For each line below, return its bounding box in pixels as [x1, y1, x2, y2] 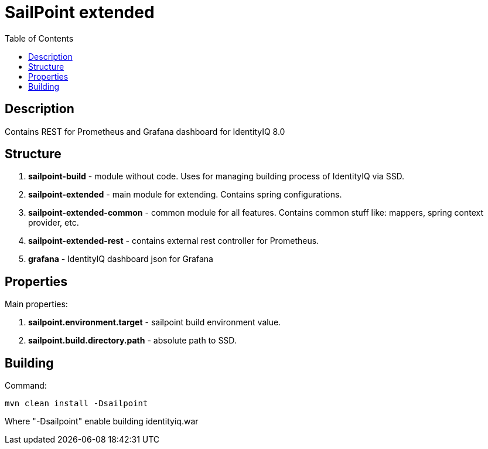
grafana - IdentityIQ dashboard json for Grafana [28, 254, 213, 264]
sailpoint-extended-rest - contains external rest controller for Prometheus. [28, 236, 319, 246]
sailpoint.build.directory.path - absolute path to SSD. [28, 335, 237, 346]
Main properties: [5, 299, 68, 309]
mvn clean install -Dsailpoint [5, 399, 148, 409]
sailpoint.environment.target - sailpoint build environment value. [28, 317, 281, 328]
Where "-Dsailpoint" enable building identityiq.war [5, 416, 199, 427]
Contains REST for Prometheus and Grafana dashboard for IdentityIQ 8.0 [5, 126, 285, 137]
